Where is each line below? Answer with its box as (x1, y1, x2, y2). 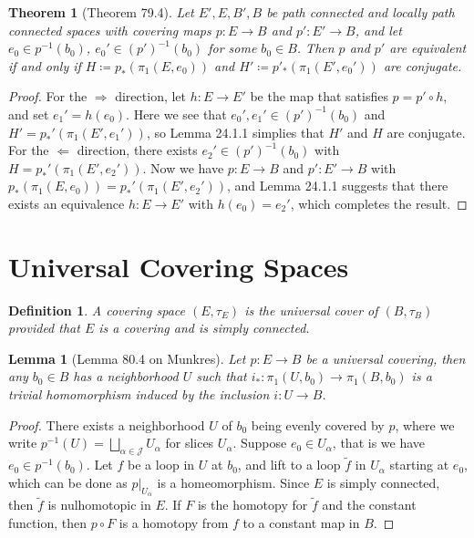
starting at (389, 455, 449, 474)
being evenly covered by (251, 415, 385, 434)
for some (208, 38, 257, 57)
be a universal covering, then (305, 348, 466, 367)
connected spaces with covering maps (8, 20, 211, 39)
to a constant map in (242, 512, 360, 532)
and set (8, 104, 49, 123)
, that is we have (332, 433, 426, 452)
